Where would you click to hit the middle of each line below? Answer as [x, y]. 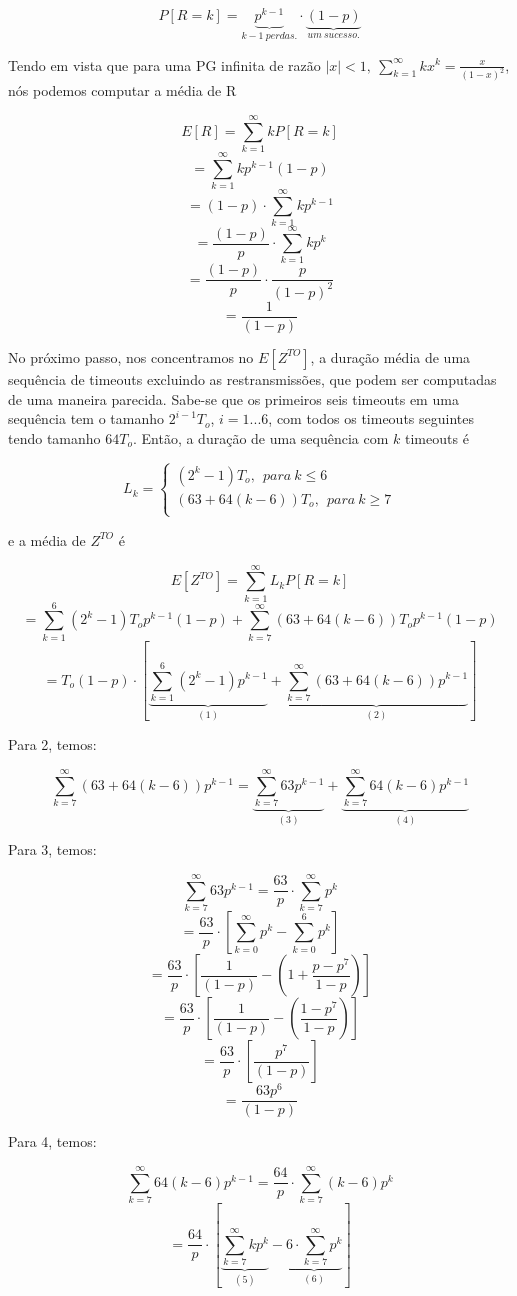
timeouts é [437, 437]
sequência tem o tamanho [86, 418]
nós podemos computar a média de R [122, 90]
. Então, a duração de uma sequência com [260, 437]
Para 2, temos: [52, 744]
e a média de [47, 539]
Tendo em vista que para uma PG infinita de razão [164, 64]
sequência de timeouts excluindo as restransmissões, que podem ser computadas [252, 378]
